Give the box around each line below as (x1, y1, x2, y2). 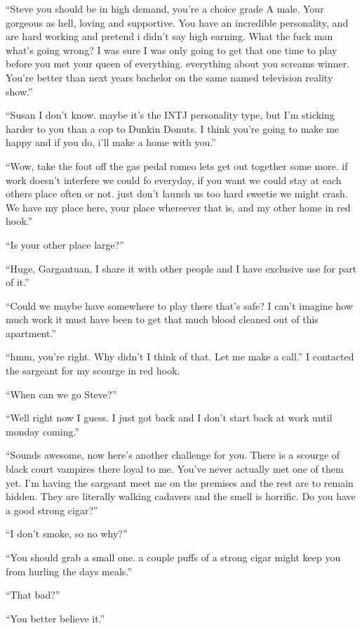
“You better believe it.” (6, 610, 105, 625)
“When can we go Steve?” (6, 386, 117, 401)
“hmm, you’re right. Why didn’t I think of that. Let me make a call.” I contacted (6, 349, 354, 364)
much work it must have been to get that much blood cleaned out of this (6, 312, 319, 327)
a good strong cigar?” (6, 502, 98, 517)
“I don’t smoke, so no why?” (6, 526, 128, 541)
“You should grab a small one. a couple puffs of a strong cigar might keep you (6, 550, 341, 564)
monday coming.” (6, 424, 79, 438)
